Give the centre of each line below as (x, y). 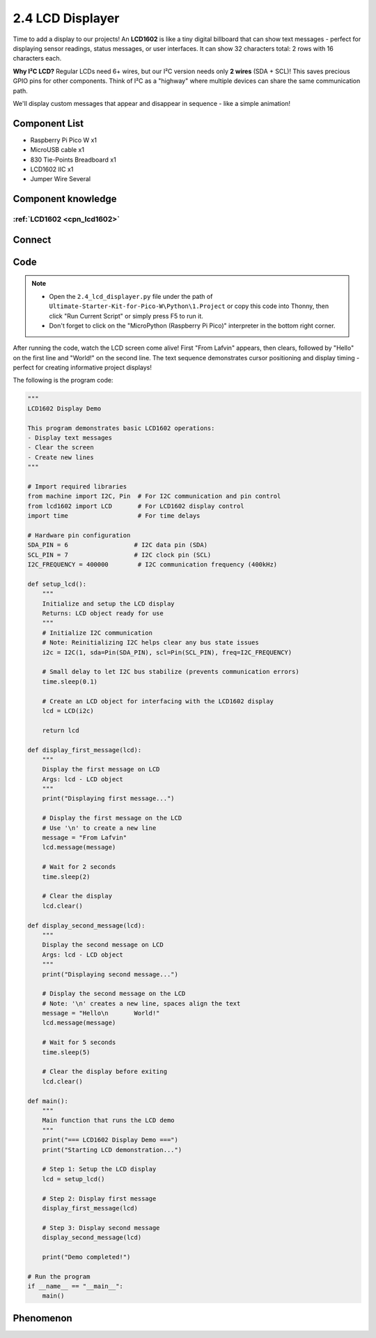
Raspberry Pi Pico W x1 (64, 140)
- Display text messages (70, 438)
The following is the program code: (63, 380)
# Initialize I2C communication (97, 633)
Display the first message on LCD (101, 769)
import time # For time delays (114, 516)
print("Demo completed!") (86, 1257)
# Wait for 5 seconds (79, 1043)
